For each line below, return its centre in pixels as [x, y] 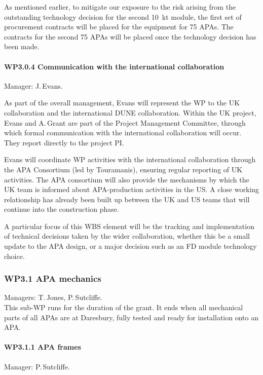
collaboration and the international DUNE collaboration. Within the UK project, [130, 112]
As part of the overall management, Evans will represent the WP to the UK [122, 103]
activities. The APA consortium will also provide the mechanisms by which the [127, 179]
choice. [14, 256]
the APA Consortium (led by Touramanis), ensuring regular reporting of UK [123, 169]
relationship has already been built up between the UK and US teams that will [127, 199]
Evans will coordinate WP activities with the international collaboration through [130, 159]
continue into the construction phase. [62, 209]
